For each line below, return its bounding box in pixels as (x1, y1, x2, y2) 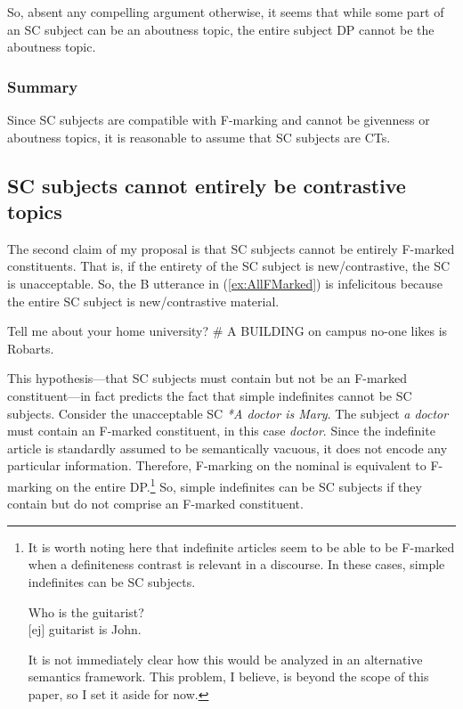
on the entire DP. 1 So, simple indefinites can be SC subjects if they (55, 474, 422, 495)
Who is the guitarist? (28, 602, 144, 621)
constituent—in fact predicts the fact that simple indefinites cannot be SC (7, 386, 412, 404)
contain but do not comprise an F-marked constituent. (7, 494, 304, 513)
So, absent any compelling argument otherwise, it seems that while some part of (7, 3, 444, 20)
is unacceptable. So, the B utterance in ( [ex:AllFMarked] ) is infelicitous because (7, 273, 443, 292)
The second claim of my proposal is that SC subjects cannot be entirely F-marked (7, 239, 455, 257)
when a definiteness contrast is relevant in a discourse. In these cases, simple (28, 555, 445, 574)
